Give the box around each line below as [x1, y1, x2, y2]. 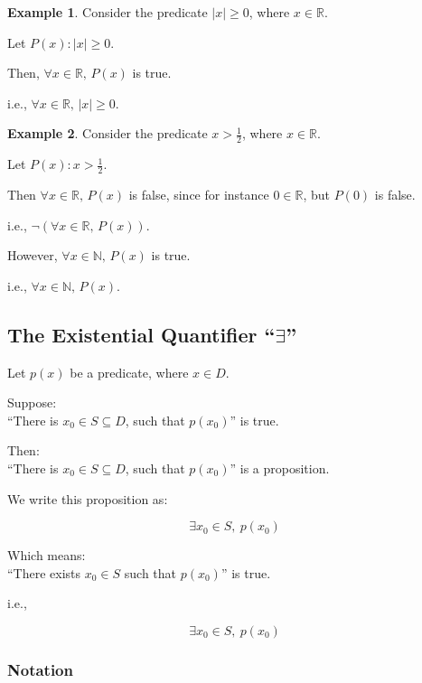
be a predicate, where [70, 362, 189, 381]
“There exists [7, 563, 81, 582]
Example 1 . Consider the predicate [7, 3, 208, 21]
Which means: [7, 546, 86, 565]
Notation [7, 658, 73, 680]
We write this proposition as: [7, 489, 168, 508]
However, [7, 246, 58, 265]
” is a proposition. [230, 458, 330, 477]
